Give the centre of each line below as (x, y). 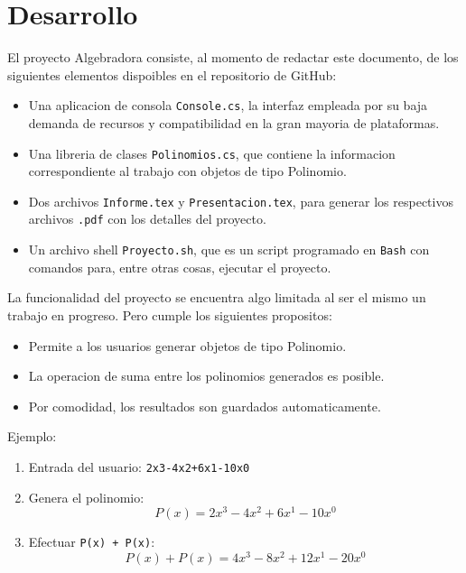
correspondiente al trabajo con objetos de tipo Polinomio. (187, 171)
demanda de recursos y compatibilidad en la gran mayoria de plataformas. (234, 122)
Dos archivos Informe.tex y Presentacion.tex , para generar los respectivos (241, 201)
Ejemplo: (32, 436)
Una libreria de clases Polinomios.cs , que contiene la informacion (212, 153)
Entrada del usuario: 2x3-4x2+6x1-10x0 (139, 466)
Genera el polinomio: (86, 497)
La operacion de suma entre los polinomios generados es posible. (206, 376)
